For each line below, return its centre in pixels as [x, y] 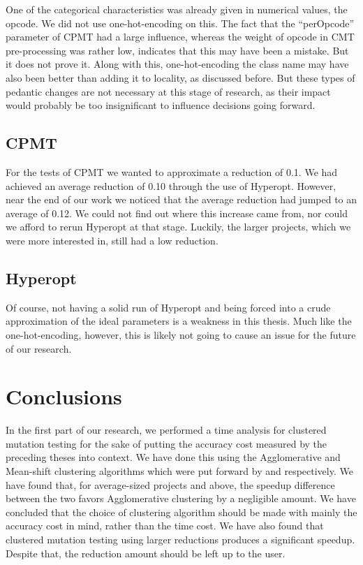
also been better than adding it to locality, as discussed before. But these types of [180, 77]
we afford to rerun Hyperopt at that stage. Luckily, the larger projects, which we [178, 227]
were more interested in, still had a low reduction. [112, 240]
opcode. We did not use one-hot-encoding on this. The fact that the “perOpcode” [180, 23]
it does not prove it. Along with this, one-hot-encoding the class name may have [177, 64]
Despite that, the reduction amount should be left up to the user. [146, 553]
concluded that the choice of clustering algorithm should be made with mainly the [181, 512]
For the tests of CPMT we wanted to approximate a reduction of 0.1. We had [172, 171]
